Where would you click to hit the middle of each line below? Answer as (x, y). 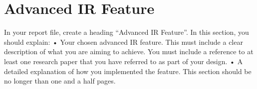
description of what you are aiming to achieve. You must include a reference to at (129, 51)
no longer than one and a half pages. (60, 81)
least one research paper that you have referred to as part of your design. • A (124, 61)
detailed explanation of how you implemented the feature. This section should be (128, 71)
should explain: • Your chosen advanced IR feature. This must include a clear (124, 42)
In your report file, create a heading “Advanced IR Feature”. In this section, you (127, 32)
